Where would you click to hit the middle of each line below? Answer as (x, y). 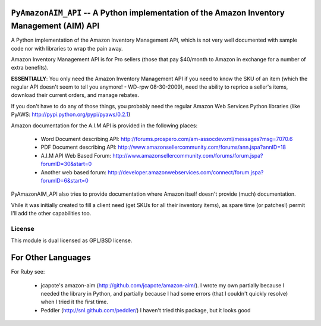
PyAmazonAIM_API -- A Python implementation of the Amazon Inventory (148, 13)
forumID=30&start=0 (66, 164)
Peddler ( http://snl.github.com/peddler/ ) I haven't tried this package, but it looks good (146, 310)
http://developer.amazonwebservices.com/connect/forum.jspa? (186, 172)
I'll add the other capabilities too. (51, 214)
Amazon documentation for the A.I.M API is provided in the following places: (104, 126)
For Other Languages (51, 258)
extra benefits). (30, 68)
